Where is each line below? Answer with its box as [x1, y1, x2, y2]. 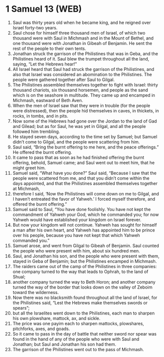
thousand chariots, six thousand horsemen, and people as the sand [12, 87, 148, 93]
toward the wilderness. [12, 289, 59, 295]
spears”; [12, 305, 30, 311]
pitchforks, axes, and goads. [12, 326, 70, 332]
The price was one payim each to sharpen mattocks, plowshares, [12, 320, 144, 326]
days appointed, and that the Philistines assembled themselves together [12, 180, 158, 186]
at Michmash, [12, 186, 41, 191]
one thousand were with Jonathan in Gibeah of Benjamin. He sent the [12, 40, 153, 46]
